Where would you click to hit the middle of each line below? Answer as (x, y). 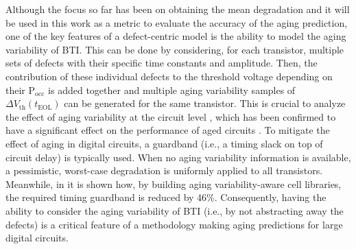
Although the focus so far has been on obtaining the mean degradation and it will (178, 9)
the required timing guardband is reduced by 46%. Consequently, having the (166, 197)
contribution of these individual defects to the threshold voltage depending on (169, 76)
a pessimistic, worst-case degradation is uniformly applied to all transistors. (164, 170)
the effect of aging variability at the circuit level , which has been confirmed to (171, 116)
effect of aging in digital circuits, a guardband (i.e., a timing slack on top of (164, 143)
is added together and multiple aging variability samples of (172, 90)
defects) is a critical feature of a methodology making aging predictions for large (174, 224)
